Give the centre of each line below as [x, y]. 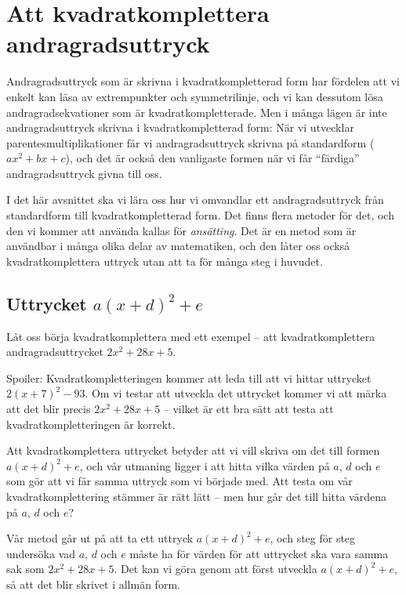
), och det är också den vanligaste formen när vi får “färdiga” [212, 158]
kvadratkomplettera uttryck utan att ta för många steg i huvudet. [165, 261]
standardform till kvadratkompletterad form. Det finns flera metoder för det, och [200, 215]
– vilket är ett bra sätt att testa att [248, 409]
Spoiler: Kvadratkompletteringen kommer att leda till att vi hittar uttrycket [189, 377]
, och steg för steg [313, 538]
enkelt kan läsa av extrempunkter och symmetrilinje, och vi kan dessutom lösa [195, 96]
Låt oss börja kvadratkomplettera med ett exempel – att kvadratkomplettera [191, 336]
